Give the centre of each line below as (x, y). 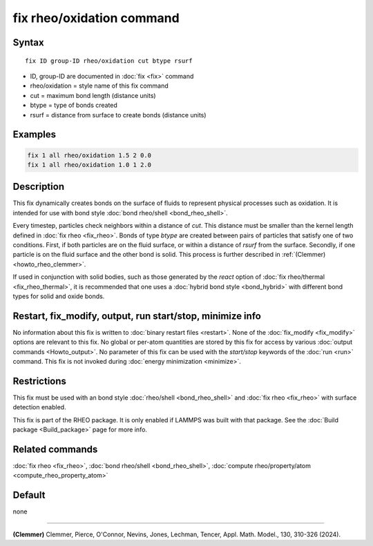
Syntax (28, 42)
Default (29, 495)
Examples (35, 135)
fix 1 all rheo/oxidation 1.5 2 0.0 (89, 155)
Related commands (55, 449)
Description (39, 187)
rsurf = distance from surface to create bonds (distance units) (118, 115)
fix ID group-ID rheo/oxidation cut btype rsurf (109, 61)
